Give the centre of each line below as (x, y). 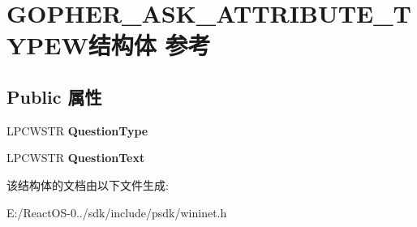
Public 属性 (54, 96)
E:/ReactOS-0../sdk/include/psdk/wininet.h (117, 212)
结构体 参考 (149, 45)
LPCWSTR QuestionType (77, 130)
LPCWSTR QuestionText (76, 158)
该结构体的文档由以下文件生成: (88, 184)
